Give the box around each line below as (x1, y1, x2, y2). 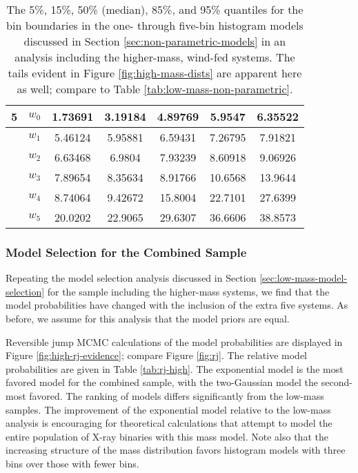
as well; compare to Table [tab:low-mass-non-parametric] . (17, 81, 293, 97)
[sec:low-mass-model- (259, 271, 348, 285)
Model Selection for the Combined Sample (6, 243, 247, 260)
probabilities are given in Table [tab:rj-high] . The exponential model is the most (6, 361, 344, 376)
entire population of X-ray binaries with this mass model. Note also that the (6, 429, 328, 443)
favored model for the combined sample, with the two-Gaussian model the (6, 375, 319, 389)
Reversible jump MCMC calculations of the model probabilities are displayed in (6, 334, 343, 349)
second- (321, 375, 352, 389)
